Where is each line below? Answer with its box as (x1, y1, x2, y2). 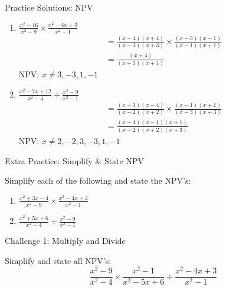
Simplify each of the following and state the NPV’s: (5, 174, 191, 187)
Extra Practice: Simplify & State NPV (5, 154, 144, 167)
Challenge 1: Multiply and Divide (5, 234, 126, 247)
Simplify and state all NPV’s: (5, 254, 112, 266)
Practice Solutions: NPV (5, 1, 93, 13)
